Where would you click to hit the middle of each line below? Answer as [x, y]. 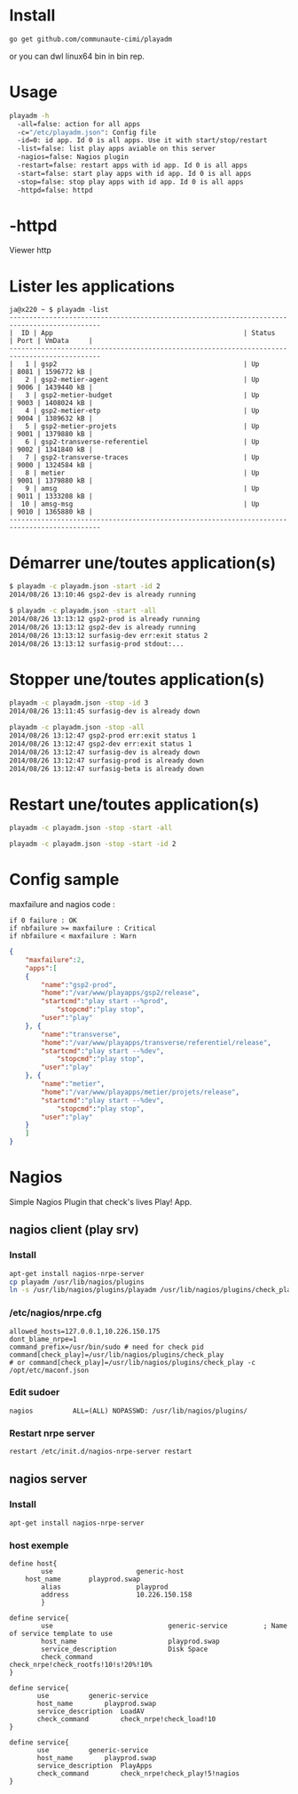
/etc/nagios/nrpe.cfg [55, 1313]
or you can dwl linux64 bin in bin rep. [77, 56]
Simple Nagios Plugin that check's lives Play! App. [101, 1201]
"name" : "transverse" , [81, 1034]
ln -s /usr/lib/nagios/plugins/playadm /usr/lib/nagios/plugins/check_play [152, 1290]
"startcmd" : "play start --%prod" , [105, 1001]
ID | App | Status [148, 333]
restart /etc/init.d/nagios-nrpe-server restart [101, 1452]
